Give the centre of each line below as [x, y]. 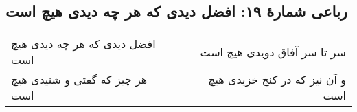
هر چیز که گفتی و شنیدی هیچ [79, 80]
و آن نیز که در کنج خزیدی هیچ [277, 80]
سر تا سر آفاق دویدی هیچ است [273, 52]
